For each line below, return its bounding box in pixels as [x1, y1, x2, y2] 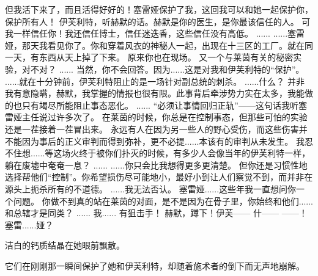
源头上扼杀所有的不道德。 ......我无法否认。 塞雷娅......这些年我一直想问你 [5, 182, 297, 195]
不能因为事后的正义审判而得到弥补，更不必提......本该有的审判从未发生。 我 [5, 134, 305, 147]
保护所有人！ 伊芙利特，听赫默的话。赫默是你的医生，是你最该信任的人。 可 [5, 15, 311, 27]
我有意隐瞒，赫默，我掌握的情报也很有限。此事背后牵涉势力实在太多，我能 [5, 87, 305, 100]
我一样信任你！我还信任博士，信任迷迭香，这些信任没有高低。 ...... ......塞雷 [5, 27, 305, 40]
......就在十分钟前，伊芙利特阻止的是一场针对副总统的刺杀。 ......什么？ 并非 [5, 74, 305, 87]
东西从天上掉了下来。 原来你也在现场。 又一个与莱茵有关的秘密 [39, 51, 294, 64]
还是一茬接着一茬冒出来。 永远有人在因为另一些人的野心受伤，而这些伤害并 [5, 122, 308, 135]
